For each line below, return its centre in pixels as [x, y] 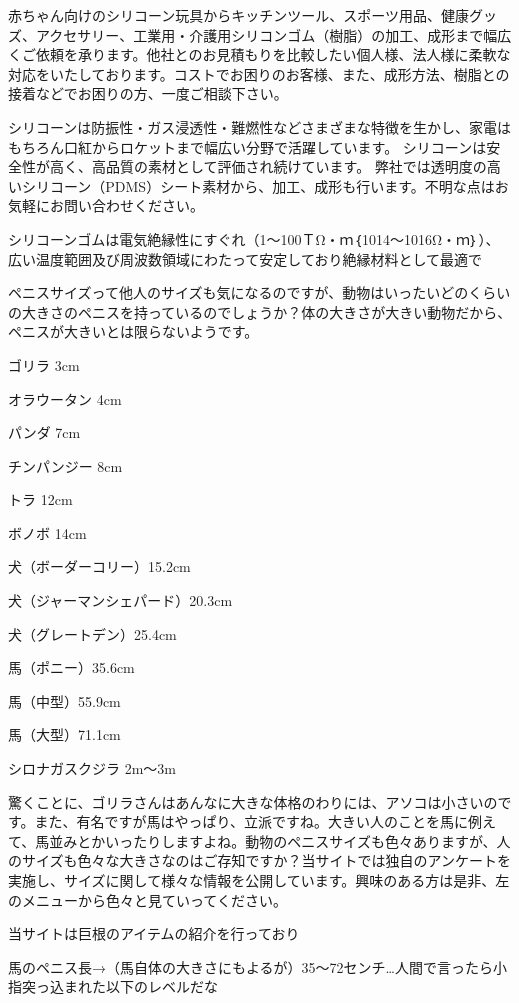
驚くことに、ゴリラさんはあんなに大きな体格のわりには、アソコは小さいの [253, 801]
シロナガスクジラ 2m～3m [92, 768]
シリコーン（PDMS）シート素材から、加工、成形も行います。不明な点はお [265, 185]
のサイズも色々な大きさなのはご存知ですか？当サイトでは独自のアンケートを [260, 860]
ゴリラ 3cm [44, 364]
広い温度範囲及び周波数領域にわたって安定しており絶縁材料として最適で [245, 258]
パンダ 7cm [44, 432]
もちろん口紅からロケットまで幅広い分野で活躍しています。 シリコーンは [247, 146]
